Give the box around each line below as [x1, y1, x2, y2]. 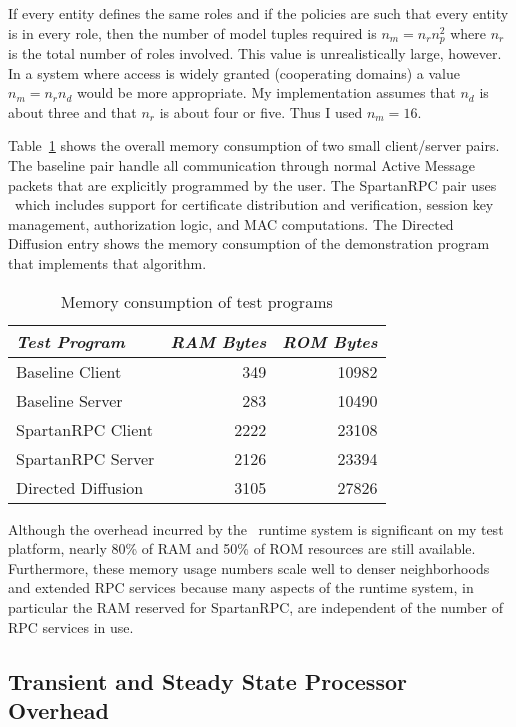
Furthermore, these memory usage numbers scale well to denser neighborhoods [8, 557, 490, 578]
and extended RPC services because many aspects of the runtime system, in [8, 577, 474, 598]
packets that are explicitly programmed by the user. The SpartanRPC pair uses [8, 174, 497, 195]
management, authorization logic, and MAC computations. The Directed [8, 213, 454, 234]
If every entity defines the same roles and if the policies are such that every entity [8, 3, 509, 23]
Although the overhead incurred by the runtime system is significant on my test [8, 518, 504, 539]
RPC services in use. [8, 616, 134, 637]
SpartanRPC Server [16, 446, 155, 470]
